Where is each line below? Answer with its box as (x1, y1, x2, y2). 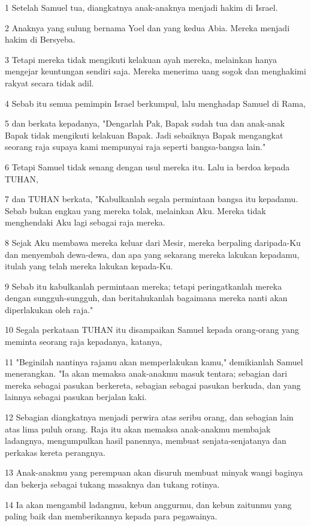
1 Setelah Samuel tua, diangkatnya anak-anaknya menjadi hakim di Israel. (5, 1, 278, 13)
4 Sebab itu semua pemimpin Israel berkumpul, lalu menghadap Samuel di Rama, (5, 97, 306, 109)
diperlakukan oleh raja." (5, 303, 93, 315)
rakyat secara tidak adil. (5, 76, 94, 89)
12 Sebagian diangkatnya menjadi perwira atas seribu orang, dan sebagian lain (5, 411, 294, 423)
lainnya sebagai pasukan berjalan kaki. (5, 390, 147, 403)
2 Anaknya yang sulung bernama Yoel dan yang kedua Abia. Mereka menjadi (5, 21, 290, 34)
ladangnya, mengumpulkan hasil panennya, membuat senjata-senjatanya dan (5, 434, 286, 447)
